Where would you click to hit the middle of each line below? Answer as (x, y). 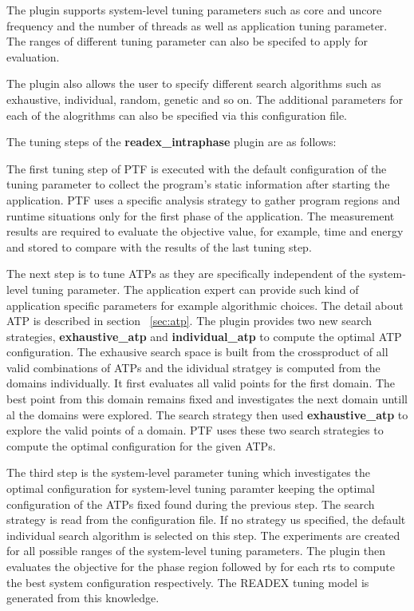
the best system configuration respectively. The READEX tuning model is (188, 582)
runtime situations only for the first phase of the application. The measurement (201, 215)
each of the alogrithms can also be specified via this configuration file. (177, 115)
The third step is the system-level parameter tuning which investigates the (188, 472)
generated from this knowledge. (83, 598)
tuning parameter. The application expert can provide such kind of (195, 289)
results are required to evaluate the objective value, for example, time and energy (205, 231)
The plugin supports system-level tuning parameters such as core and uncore (194, 10)
